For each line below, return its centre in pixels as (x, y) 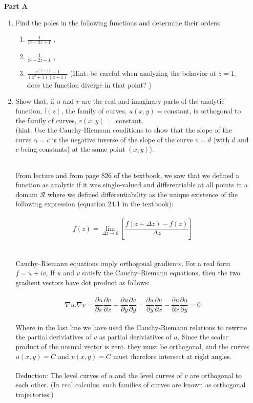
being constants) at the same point (73, 149)
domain (26, 194)
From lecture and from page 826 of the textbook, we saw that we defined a (127, 175)
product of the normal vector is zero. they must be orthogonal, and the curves (132, 346)
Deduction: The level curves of (61, 375)
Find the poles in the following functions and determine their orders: (118, 22)
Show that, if (35, 101)
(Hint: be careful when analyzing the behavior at (143, 73)
